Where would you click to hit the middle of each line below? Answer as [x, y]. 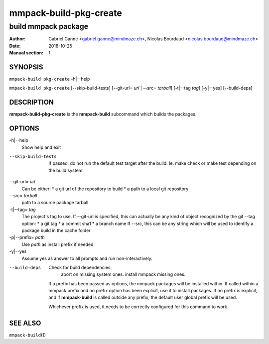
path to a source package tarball [55, 203]
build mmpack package [49, 26]
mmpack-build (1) [28, 335]
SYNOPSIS [26, 67]
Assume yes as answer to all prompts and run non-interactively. [87, 258]
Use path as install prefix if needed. [58, 244]
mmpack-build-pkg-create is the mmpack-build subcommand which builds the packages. [103, 114]
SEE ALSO [25, 323]
